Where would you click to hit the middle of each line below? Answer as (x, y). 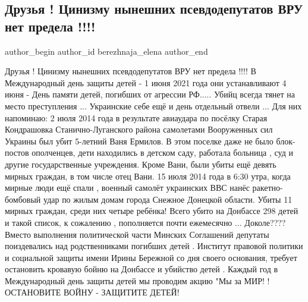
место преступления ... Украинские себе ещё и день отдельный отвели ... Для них (153, 106)
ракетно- (268, 188)
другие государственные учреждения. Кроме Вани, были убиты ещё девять (141, 164)
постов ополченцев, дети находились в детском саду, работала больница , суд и (149, 152)
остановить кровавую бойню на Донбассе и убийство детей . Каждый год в (142, 269)
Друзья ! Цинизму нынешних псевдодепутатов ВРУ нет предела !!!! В (131, 71)
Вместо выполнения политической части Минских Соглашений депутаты (137, 234)
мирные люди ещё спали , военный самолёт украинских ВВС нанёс (127, 188)
